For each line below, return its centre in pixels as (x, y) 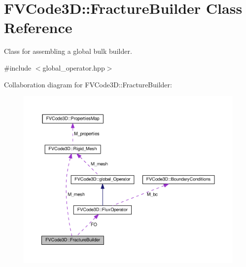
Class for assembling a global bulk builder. (68, 51)
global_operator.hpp (74, 67)
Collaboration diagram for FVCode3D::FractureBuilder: (88, 84)
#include (18, 67)
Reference (38, 27)
